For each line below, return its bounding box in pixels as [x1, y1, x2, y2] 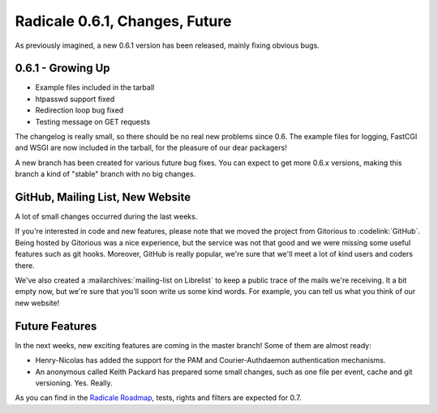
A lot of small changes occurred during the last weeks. [15, 211, 198, 222]
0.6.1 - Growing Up [15, 62, 110, 75]
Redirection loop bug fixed [35, 105, 124, 115]
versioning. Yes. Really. [35, 377, 113, 388]
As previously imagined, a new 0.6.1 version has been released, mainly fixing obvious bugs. [15, 40, 320, 50]
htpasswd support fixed [35, 94, 115, 104]
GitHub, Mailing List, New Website [15, 190, 191, 204]
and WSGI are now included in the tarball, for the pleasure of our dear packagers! [15, 143, 287, 153]
